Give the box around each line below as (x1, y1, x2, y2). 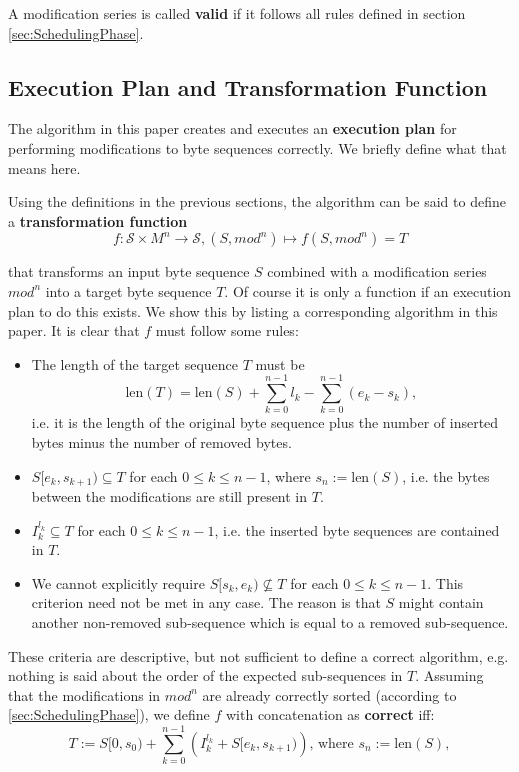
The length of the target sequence (31, 353, 239, 374)
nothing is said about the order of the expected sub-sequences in (8, 665, 403, 686)
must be (255, 353, 305, 374)
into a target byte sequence (45, 280, 212, 301)
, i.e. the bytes (402, 465, 490, 486)
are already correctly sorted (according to (202, 684, 457, 705)
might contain (398, 592, 484, 613)
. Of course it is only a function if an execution (224, 280, 512, 301)
